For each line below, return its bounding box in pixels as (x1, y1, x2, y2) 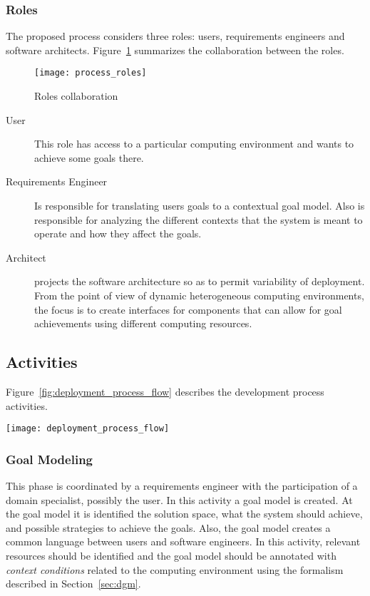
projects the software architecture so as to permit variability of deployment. (34, 274, 365, 289)
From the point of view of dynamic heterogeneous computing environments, (34, 288, 364, 302)
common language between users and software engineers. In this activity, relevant (6, 534, 361, 549)
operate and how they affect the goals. (34, 226, 202, 241)
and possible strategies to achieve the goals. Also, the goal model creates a (6, 520, 331, 535)
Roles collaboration (34, 88, 118, 103)
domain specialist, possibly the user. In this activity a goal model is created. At (6, 492, 353, 507)
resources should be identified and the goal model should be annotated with (6, 548, 336, 563)
